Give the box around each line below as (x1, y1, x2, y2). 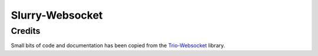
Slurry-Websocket (11, 9, 103, 22)
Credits (11, 26, 41, 36)
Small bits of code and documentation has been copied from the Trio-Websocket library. (11, 42, 226, 49)
